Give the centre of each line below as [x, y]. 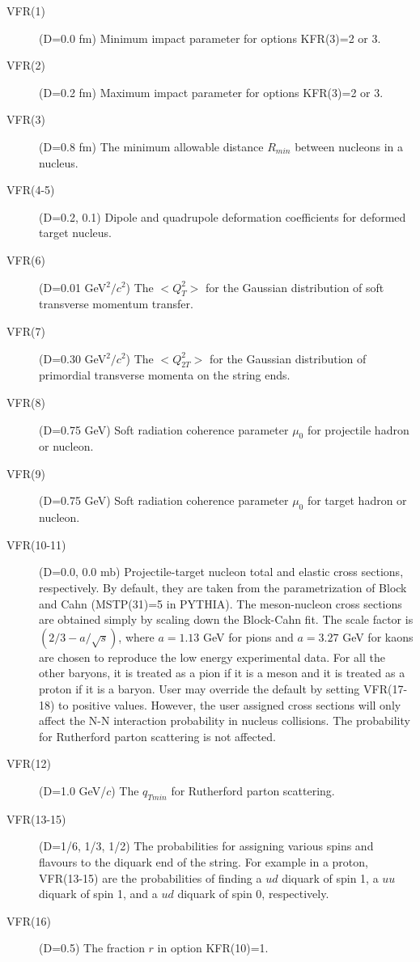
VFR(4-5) [31, 190]
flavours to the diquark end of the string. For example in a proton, [204, 861]
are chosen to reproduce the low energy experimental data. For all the [212, 657]
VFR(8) [26, 402]
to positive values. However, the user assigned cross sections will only [230, 704]
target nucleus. [75, 233]
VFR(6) [26, 259]
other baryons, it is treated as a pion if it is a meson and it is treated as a [222, 673]
